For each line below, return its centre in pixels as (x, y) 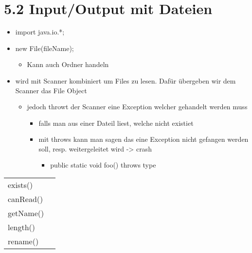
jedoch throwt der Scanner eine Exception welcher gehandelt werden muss (137, 107)
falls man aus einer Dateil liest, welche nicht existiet (116, 123)
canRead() (26, 199)
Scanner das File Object (51, 90)
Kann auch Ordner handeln (68, 64)
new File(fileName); (45, 48)
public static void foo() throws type (103, 165)
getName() (26, 213)
